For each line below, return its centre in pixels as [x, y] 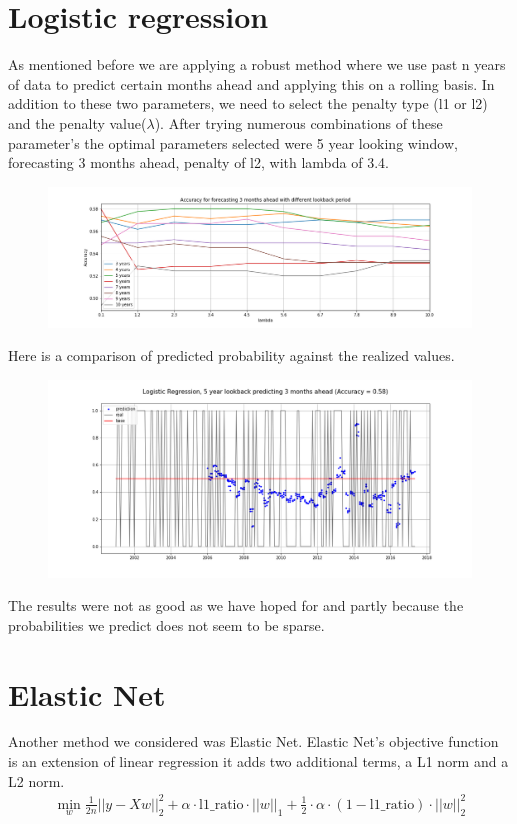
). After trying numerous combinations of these [298, 122]
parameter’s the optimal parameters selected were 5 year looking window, [233, 142]
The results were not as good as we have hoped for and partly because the [236, 605]
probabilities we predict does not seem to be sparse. [166, 624]
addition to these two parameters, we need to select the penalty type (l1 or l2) [248, 103]
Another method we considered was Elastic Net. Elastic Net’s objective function [253, 741]
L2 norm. [36, 780]
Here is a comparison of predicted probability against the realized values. [231, 355]
